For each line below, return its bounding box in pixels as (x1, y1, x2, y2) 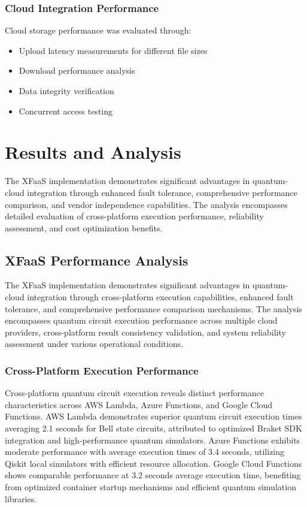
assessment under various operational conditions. (5, 337, 184, 350)
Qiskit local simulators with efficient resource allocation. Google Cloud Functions (5, 457, 302, 469)
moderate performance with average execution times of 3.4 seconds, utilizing (5, 445, 285, 458)
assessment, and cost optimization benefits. (5, 221, 163, 234)
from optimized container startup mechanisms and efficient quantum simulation (5, 481, 296, 493)
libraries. (5, 492, 37, 505)
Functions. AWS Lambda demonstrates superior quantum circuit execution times (5, 410, 302, 422)
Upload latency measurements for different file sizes (19, 44, 208, 56)
